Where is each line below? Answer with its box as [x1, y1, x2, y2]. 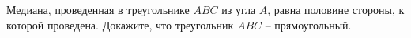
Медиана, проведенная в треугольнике [6, 2, 190, 17]
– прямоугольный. [265, 16, 352, 33]
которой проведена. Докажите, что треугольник [6, 16, 234, 33]
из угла [221, 2, 256, 17]
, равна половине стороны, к [267, 2, 405, 17]
